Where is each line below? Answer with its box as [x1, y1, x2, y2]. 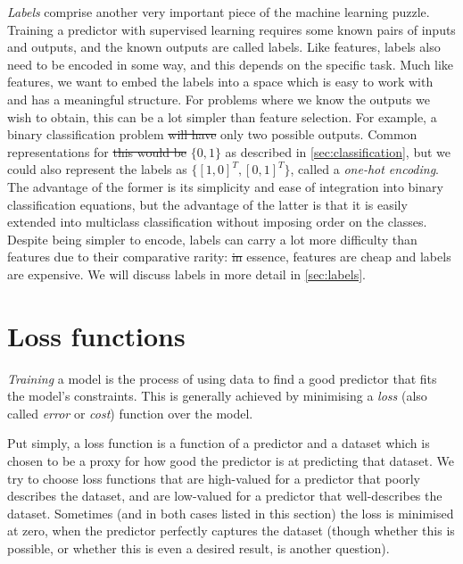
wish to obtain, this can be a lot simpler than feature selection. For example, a [7, 107, 437, 126]
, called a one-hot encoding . [290, 160, 440, 178]
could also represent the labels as [7, 160, 187, 178]
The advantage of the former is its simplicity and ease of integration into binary [7, 177, 443, 195]
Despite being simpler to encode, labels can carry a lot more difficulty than [7, 229, 418, 248]
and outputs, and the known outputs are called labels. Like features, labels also [7, 37, 441, 56]
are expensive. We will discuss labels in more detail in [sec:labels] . [7, 264, 366, 283]
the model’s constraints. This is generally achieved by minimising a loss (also [7, 386, 427, 405]
